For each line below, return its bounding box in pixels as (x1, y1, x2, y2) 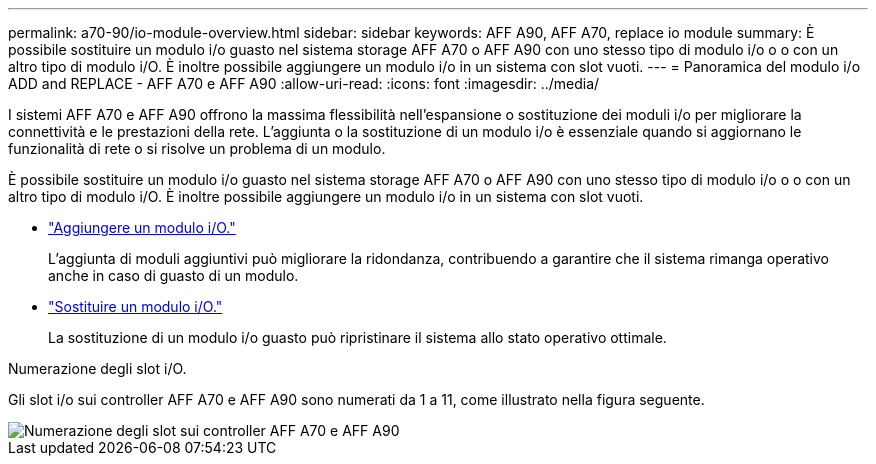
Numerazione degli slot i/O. (8, 360, 187, 377)
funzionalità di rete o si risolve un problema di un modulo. (8, 140, 386, 157)
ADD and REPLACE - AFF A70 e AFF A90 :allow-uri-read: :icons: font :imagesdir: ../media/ (8, 75, 600, 92)
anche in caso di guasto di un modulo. (48, 267, 299, 284)
